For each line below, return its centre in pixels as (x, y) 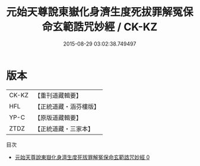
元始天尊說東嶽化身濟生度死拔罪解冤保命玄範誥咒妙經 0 (82, 157)
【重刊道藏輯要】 (58, 95)
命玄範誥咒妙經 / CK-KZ (100, 27)
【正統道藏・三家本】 (64, 129)
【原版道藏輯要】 (58, 117)
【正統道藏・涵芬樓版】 (67, 106)
